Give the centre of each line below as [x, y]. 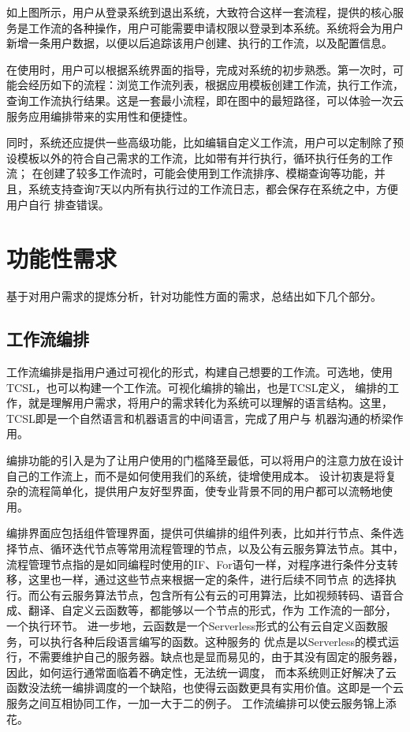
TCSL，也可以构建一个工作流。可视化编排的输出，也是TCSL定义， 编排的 [198, 387]
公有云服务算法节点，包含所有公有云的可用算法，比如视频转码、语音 [216, 594]
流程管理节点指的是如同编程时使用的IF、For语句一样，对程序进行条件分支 [197, 564]
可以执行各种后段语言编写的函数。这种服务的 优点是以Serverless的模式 [208, 641]
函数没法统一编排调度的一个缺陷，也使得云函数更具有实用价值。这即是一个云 [205, 687]
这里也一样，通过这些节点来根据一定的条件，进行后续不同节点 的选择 [207, 579]
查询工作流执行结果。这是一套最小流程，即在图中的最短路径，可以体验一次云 [205, 100]
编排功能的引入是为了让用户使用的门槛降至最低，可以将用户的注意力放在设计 [205, 460]
